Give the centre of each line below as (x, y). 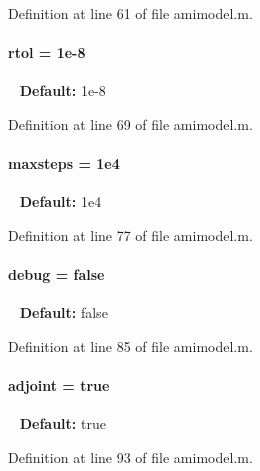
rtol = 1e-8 (47, 52)
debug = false (56, 274)
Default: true (62, 423)
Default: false (63, 312)
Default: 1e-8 (62, 90)
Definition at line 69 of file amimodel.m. (130, 123)
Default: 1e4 (60, 201)
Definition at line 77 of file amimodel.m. (130, 234)
